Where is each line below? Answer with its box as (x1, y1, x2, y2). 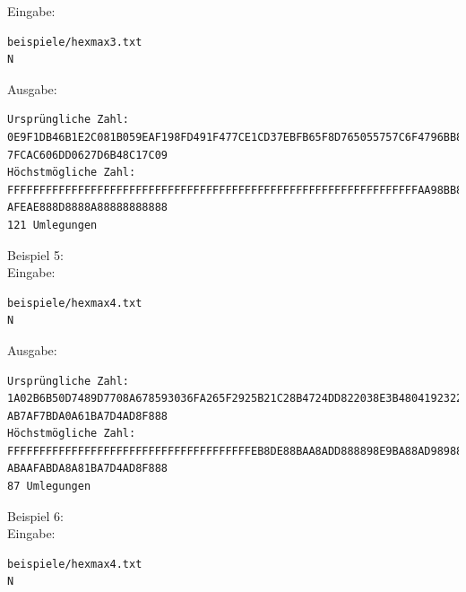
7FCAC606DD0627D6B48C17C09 (7, 148, 168, 161)
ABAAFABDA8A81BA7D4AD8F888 (7, 462, 168, 475)
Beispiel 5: (7, 245, 64, 264)
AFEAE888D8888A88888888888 (7, 201, 168, 214)
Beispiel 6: (7, 506, 64, 525)
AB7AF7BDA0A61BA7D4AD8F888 (7, 409, 168, 422)
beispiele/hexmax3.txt (7, 35, 142, 48)
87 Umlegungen (7, 480, 91, 493)
